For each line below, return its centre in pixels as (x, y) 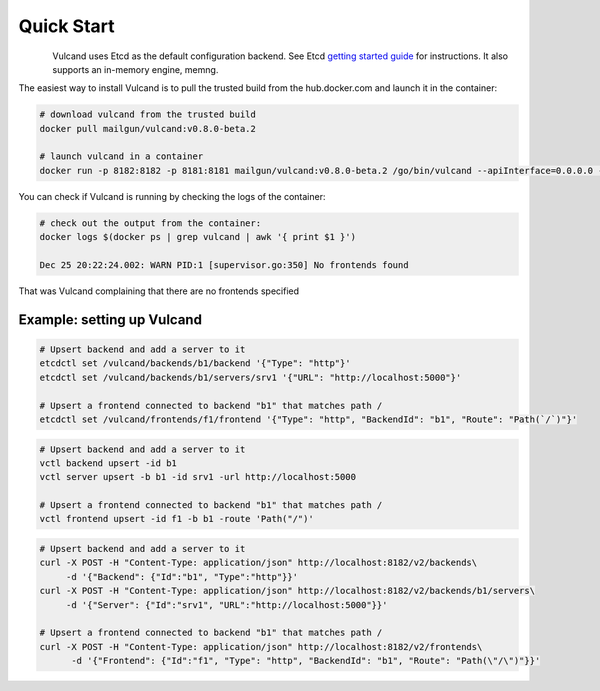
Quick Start (66, 26)
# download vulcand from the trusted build (148, 114)
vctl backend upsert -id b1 (108, 463)
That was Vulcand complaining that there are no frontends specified (159, 291)
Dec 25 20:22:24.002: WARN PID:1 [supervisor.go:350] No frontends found (224, 265)
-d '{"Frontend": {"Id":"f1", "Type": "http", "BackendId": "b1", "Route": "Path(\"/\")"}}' (306, 661)
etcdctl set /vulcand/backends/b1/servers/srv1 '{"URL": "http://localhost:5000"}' (250, 377)
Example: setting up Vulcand (110, 319)
